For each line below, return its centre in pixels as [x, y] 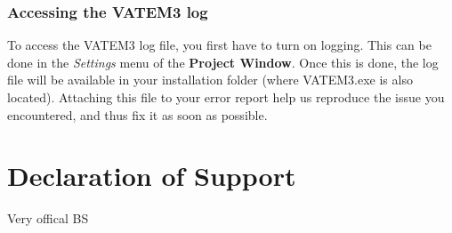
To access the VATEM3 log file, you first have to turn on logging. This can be [219, 45]
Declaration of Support [152, 176]
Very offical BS [48, 218]
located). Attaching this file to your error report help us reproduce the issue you [226, 97]
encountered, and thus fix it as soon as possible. [137, 114]
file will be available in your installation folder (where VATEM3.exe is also [210, 80]
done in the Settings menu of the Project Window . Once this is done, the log [223, 62]
